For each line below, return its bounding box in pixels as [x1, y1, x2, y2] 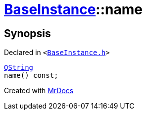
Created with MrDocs [4, 86, 74, 95]
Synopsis [4, 27, 51, 40]
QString [4, 63, 34, 72]
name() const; [4, 71, 58, 80]
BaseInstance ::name [4, 1, 143, 18]
